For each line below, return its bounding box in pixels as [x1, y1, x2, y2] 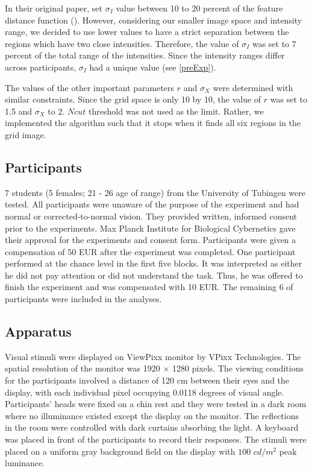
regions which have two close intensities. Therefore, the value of [5, 37, 239, 49]
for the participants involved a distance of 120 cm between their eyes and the [5, 374, 290, 387]
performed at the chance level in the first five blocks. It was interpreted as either [5, 257, 302, 270]
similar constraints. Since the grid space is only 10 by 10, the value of [5, 93, 261, 106]
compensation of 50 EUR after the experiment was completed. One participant [5, 245, 296, 258]
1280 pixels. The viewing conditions [172, 362, 304, 375]
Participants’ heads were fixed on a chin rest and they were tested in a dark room [5, 397, 307, 410]
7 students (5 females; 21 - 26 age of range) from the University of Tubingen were [5, 186, 305, 198]
